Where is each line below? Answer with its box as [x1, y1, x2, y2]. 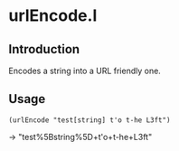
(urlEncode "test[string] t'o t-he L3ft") [8, 115, 171, 125]
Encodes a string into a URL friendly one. [8, 65, 162, 76]
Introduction [8, 42, 80, 57]
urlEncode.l [8, 5, 98, 26]
